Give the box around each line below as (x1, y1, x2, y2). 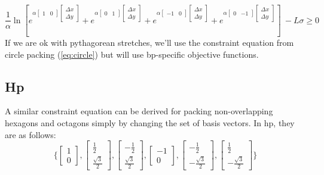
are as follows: (5, 128, 56, 140)
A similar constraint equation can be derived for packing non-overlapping (5, 105, 273, 117)
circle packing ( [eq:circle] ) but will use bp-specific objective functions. (5, 48, 259, 60)
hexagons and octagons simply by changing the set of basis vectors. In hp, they (5, 116, 295, 129)
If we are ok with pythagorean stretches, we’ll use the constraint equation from (5, 36, 294, 48)
